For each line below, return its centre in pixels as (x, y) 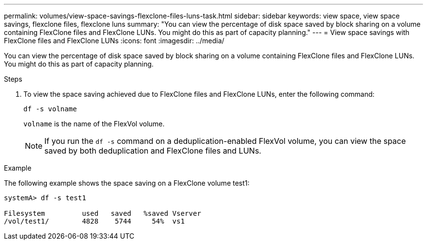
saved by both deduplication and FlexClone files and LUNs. (153, 151)
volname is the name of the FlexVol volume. (94, 124)
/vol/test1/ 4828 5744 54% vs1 (94, 221)
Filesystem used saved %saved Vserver (103, 213)
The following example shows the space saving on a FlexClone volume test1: (127, 183)
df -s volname (50, 109)
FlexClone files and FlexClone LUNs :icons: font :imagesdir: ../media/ (114, 41)
